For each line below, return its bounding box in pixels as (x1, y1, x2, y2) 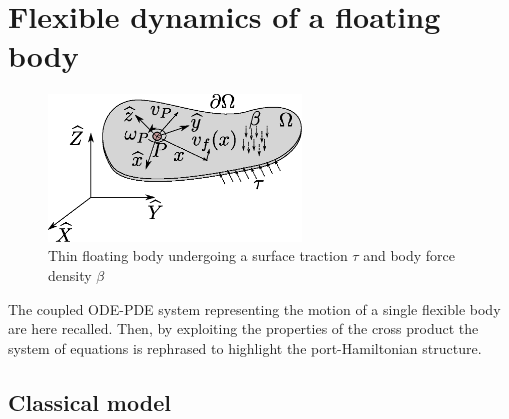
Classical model (8, 386, 171, 417)
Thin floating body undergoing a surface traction (48, 245, 348, 266)
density (48, 264, 92, 285)
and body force (363, 245, 455, 266)
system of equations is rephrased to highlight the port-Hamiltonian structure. (8, 337, 482, 358)
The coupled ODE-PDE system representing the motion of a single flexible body (8, 298, 501, 319)
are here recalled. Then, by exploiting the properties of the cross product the (8, 318, 479, 339)
